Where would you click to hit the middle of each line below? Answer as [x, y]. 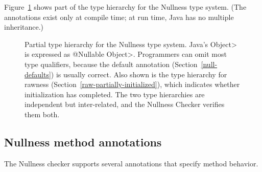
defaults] [38, 74]
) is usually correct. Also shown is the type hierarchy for [139, 74]
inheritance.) [24, 27]
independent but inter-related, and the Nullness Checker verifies [125, 104]
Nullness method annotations [83, 142]
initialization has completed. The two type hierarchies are [115, 94]
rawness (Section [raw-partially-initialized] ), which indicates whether [132, 84]
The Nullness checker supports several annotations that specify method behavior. [131, 163]
